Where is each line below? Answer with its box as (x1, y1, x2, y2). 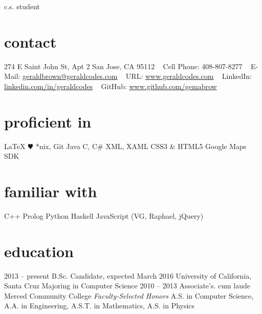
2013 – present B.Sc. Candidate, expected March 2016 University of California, (4, 270, 252, 281)
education (4, 240, 74, 261)
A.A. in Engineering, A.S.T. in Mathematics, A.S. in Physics (4, 300, 195, 311)
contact (4, 31, 57, 52)
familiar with (4, 181, 97, 201)
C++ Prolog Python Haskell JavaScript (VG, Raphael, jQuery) (4, 210, 204, 221)
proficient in (4, 111, 92, 132)
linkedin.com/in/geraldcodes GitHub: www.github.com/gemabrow (4, 80, 217, 91)
